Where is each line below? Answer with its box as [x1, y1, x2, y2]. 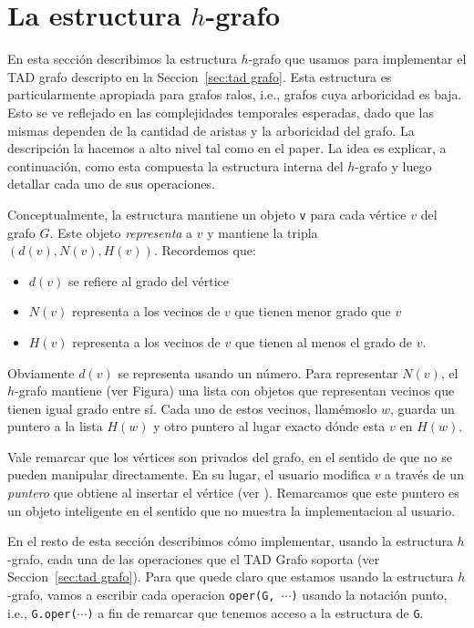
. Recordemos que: [153, 241, 256, 260]
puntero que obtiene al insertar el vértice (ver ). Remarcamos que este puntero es [7, 483, 459, 502]
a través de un [385, 465, 464, 484]
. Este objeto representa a [49, 222, 193, 242]
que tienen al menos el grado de [234, 332, 413, 351]
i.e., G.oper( [7, 602, 77, 622]
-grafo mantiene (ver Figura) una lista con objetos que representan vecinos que [15, 381, 455, 400]
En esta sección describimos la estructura [7, 49, 237, 68]
